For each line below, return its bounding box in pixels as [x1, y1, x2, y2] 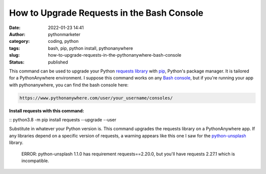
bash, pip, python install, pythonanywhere [48, 45, 133, 51]
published [48, 59, 68, 65]
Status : [9, 59, 25, 65]
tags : [9, 45, 20, 51]
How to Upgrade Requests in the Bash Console [9, 7, 204, 18]
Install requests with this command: [9, 107, 84, 113]
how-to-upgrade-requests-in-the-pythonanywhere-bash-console [48, 52, 182, 58]
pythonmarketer [48, 31, 81, 37]
